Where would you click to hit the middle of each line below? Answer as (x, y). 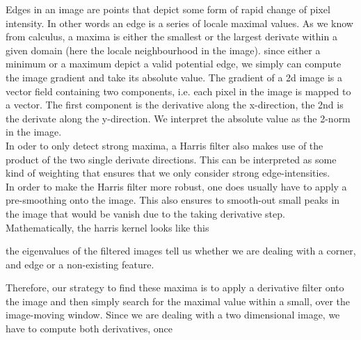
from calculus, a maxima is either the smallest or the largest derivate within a (171, 37)
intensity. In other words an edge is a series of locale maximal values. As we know (179, 23)
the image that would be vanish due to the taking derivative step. (145, 213)
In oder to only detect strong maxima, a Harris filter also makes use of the (165, 145)
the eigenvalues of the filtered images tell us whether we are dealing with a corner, (181, 251)
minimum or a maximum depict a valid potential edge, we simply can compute (174, 64)
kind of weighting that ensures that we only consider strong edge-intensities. (168, 173)
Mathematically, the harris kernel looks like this (107, 227)
